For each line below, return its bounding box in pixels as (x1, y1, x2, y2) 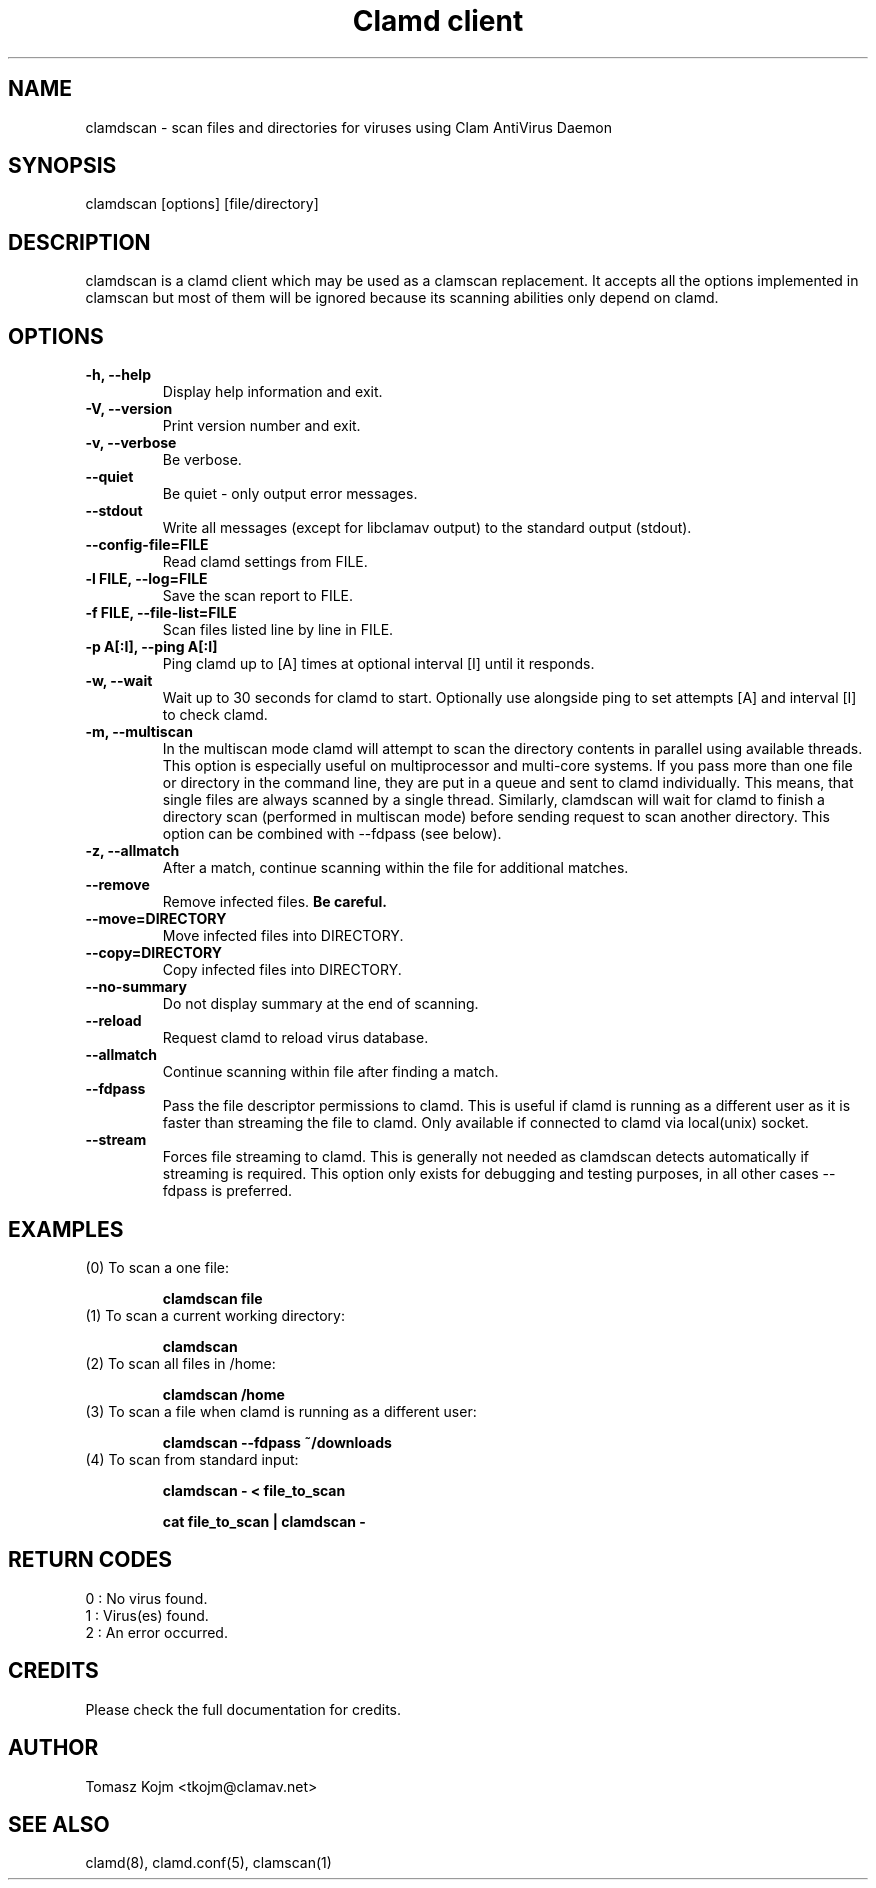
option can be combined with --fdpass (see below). (162, 825, 502, 843)
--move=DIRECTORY (85, 910, 227, 928)
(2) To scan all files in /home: (85, 1354, 276, 1372)
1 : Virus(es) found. (85, 1606, 209, 1624)
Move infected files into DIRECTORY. (162, 927, 404, 945)
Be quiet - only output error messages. (162, 485, 418, 503)
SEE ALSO (8, 1811, 110, 1837)
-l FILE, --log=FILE (85, 570, 208, 588)
